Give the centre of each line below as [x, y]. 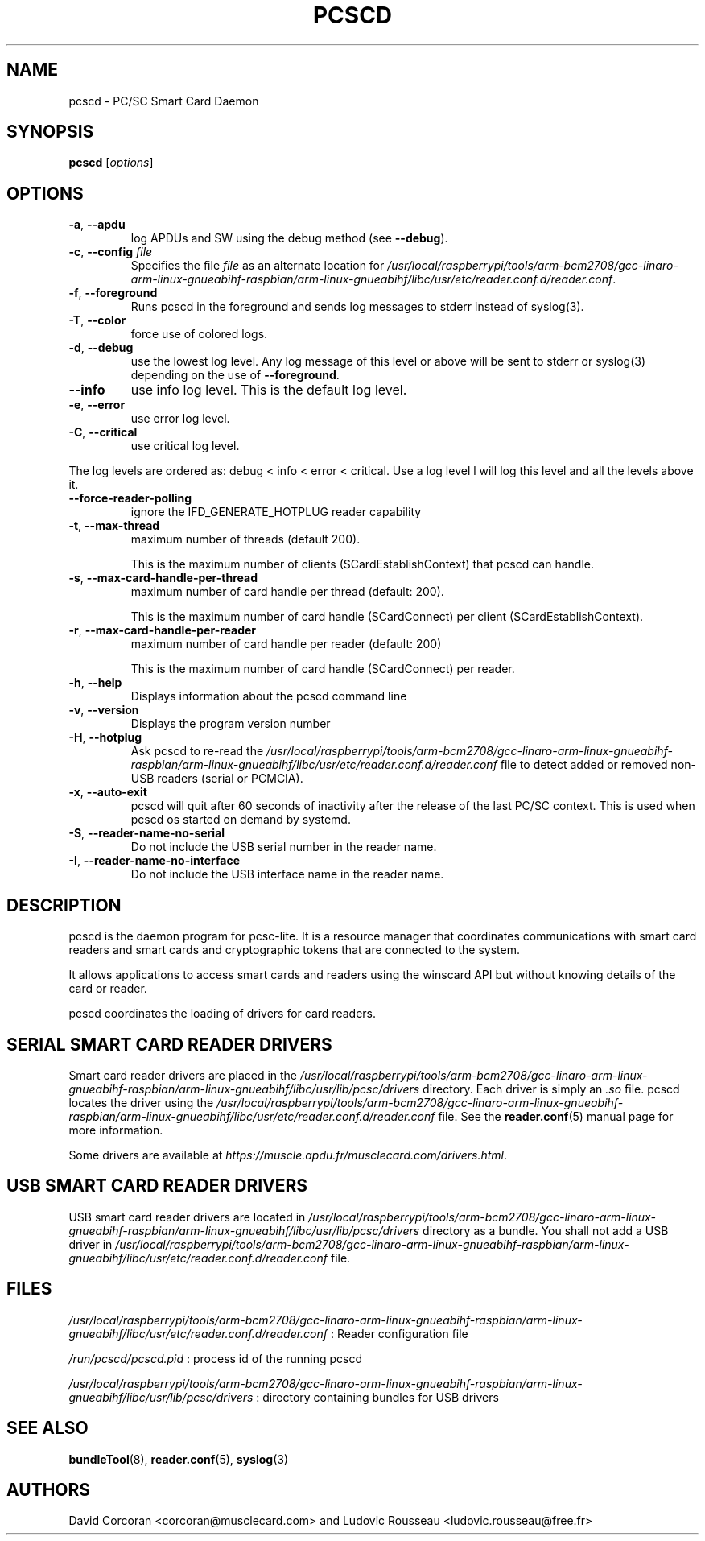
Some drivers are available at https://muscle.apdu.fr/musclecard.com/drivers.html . [288, 1155]
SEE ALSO [47, 1428]
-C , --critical [103, 432]
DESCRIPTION [64, 905]
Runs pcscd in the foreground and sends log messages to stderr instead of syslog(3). [357, 307]
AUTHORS [49, 1489]
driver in [91, 1244]
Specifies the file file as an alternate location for [258, 266]
